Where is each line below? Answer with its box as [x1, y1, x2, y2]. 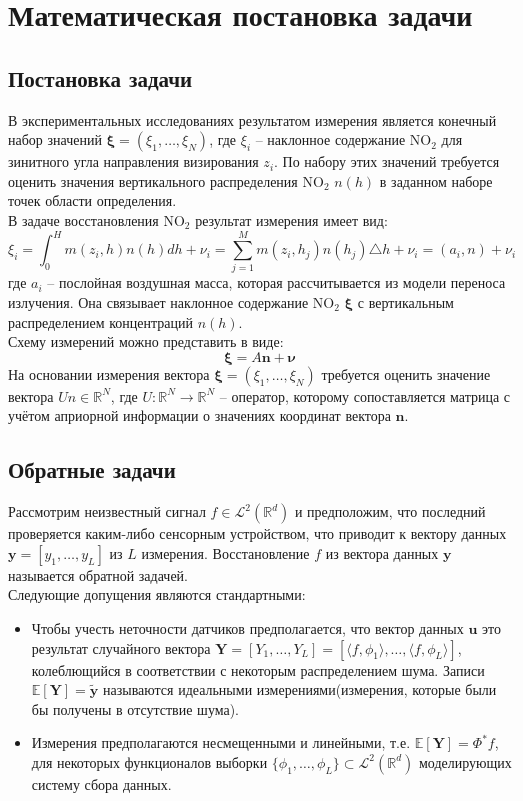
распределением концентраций [8, 311, 193, 332]
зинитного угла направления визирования [8, 151, 259, 172]
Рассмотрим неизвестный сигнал [8, 501, 206, 522]
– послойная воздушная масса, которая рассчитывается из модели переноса [47, 272, 506, 293]
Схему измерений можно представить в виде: [8, 331, 284, 352]
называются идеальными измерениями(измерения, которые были [103, 679, 497, 700]
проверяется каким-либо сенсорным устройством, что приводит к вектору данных [8, 523, 507, 544]
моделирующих [418, 751, 512, 772]
